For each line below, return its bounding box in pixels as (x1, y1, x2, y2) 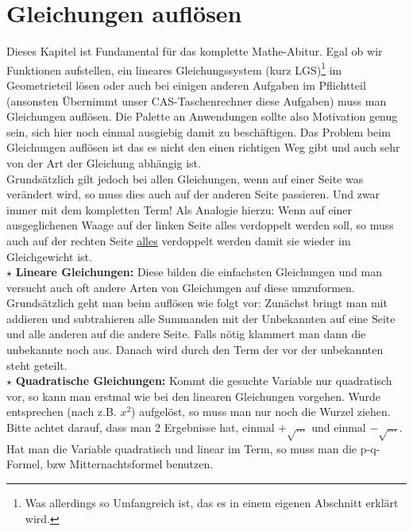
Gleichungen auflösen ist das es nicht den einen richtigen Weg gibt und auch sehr (6, 139, 400, 156)
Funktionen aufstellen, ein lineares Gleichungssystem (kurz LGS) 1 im (6, 59, 342, 78)
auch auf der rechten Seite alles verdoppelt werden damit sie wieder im (6, 232, 351, 248)
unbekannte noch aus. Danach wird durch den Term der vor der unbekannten (6, 341, 384, 358)
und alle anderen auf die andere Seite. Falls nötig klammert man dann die (6, 325, 366, 342)
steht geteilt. (6, 356, 68, 373)
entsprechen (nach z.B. (6, 403, 117, 420)
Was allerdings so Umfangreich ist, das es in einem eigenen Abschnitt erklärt (25, 494, 399, 510)
